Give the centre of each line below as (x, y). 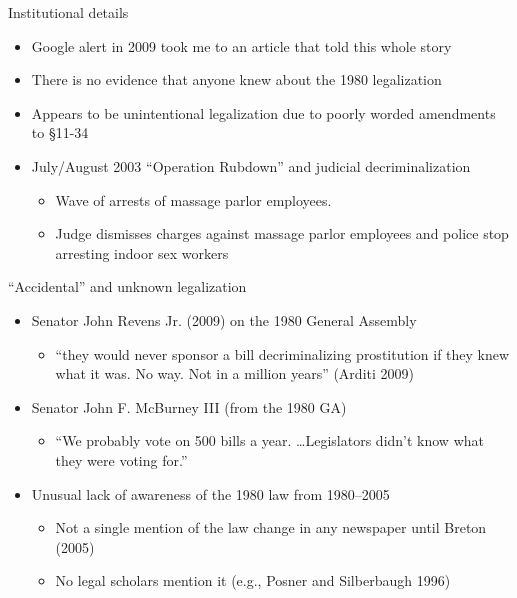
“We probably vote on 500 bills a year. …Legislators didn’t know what (269, 440)
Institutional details (68, 12)
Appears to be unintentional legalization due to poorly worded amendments (263, 112)
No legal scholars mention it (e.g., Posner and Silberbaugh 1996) (253, 580)
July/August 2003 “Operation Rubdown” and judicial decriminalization (251, 165)
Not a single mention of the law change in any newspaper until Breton (271, 527)
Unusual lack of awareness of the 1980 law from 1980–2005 (210, 493)
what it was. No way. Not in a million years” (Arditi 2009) (234, 373)
